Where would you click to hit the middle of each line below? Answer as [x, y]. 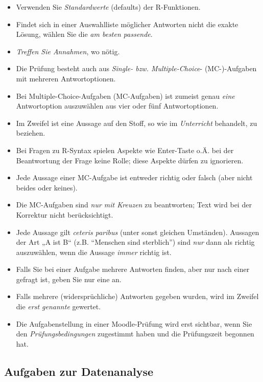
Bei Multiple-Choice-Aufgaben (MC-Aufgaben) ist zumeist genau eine [125, 95]
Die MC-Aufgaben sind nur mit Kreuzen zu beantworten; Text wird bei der [134, 205]
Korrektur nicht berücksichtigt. [65, 214]
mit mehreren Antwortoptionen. [66, 78]
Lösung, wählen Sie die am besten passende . [84, 34]
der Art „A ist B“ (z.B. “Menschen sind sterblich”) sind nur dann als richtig [135, 242]
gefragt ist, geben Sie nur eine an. [69, 279]
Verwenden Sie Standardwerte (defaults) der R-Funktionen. [108, 7]
